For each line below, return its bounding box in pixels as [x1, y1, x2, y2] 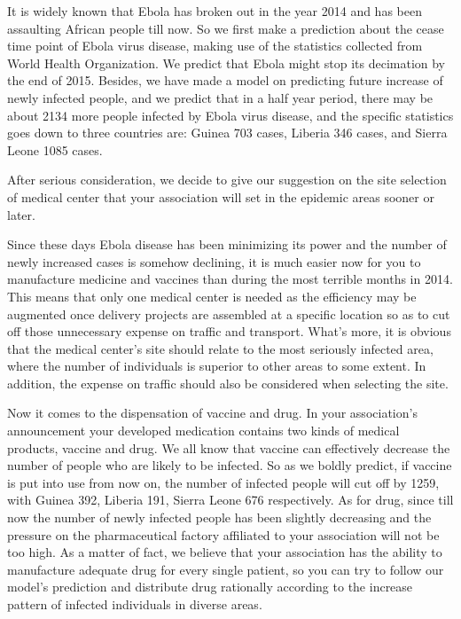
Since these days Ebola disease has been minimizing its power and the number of [7, 235, 447, 254]
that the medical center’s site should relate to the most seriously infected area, [7, 339, 434, 357]
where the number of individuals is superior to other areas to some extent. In [7, 357, 426, 375]
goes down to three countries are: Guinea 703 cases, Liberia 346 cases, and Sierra [7, 123, 448, 142]
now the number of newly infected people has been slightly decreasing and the [7, 508, 432, 527]
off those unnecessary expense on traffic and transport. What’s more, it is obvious [7, 322, 451, 341]
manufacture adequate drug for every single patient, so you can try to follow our [7, 560, 444, 578]
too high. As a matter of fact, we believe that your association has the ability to [7, 543, 442, 561]
